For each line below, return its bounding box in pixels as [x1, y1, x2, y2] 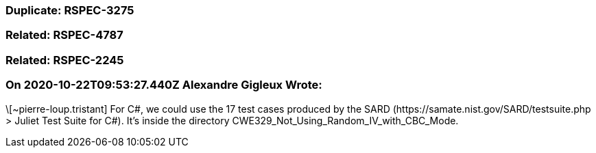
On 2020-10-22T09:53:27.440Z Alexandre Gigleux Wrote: [5, 78, 322, 92]
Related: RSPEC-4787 [5, 28, 123, 42]
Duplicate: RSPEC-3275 [5, 3, 134, 17]
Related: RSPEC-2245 [5, 53, 124, 67]
